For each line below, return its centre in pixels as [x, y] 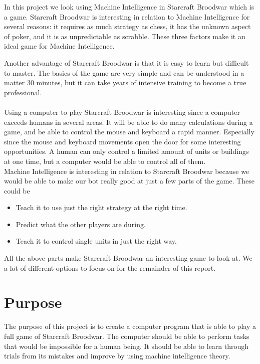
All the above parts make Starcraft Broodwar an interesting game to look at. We [128, 258]
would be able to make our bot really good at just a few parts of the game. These [129, 181]
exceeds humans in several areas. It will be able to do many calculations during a [128, 122]
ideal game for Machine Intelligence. [59, 46]
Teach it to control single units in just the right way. [96, 241]
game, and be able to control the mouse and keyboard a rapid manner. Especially [129, 132]
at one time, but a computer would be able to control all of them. [105, 161]
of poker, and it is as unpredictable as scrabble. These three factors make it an [125, 36]
